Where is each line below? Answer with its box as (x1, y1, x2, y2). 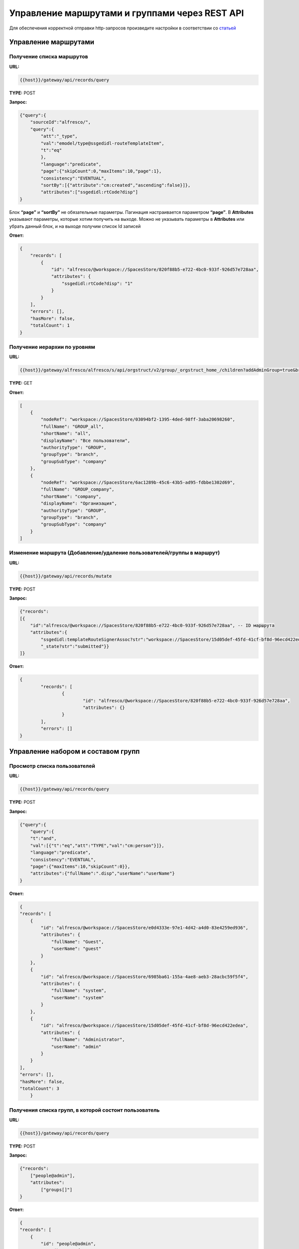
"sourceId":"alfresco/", (30, 119, 91, 125)
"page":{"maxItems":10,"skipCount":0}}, (30, 864, 131, 869)
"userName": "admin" (51, 1044, 102, 1049)
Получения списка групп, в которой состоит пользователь (9, 1107, 160, 1114)
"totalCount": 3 (19, 1086, 60, 1091)
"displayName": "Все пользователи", (40, 438, 131, 443)
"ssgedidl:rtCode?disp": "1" (61, 280, 133, 286)
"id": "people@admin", (40, 1241, 97, 1247)
